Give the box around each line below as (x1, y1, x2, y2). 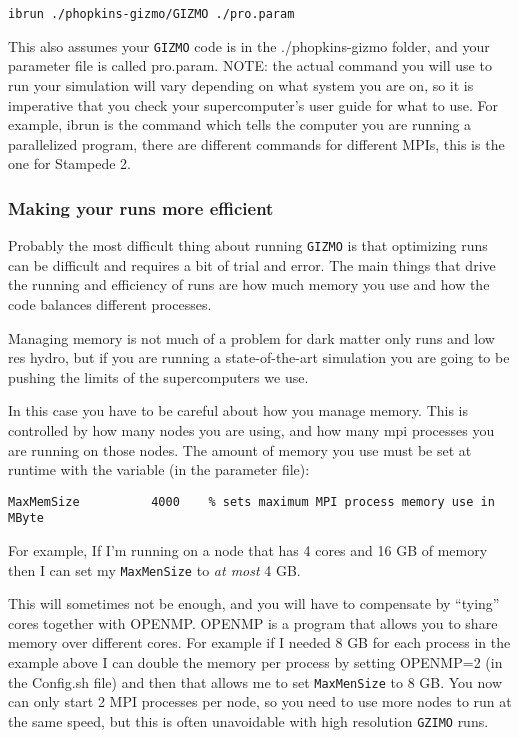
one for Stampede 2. (8, 153, 131, 174)
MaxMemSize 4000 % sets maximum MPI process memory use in (8, 494, 495, 509)
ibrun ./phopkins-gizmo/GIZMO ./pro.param (8, 7, 295, 21)
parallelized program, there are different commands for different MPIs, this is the (8, 133, 505, 154)
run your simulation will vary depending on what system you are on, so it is (8, 74, 474, 95)
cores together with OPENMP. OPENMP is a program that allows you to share (8, 612, 498, 633)
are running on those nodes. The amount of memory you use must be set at (8, 439, 472, 460)
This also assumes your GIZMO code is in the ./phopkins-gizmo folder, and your (8, 35, 490, 56)
